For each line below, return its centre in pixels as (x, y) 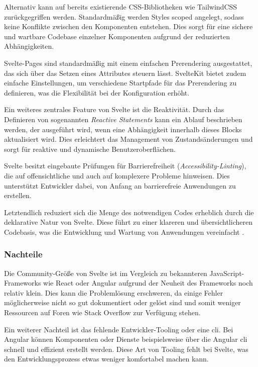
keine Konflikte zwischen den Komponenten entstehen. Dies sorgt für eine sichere (128, 26)
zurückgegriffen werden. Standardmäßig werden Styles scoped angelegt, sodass (124, 16)
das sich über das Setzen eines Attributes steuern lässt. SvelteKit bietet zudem (125, 73)
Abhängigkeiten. (29, 46)
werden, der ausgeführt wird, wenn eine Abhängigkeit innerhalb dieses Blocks (123, 129)
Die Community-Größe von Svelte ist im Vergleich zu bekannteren (106, 273)
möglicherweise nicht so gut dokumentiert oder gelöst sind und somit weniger (122, 302)
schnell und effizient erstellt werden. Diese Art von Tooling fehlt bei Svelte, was (126, 349)
